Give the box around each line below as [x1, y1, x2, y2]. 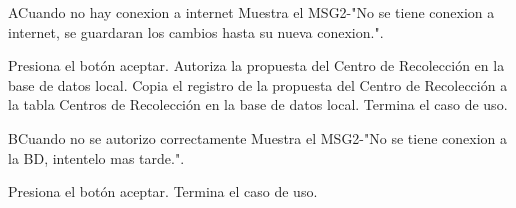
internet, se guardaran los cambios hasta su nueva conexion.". [8, 21, 384, 42]
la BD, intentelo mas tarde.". [8, 147, 185, 168]
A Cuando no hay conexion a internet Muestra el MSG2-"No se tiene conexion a [8, 2, 495, 22]
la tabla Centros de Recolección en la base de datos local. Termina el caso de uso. [8, 94, 508, 115]
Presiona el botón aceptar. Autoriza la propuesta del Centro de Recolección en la [8, 55, 505, 76]
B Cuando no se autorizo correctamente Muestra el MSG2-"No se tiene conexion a [8, 127, 507, 148]
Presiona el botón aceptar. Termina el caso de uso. [8, 181, 318, 202]
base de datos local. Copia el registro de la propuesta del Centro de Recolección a [8, 74, 508, 95]
